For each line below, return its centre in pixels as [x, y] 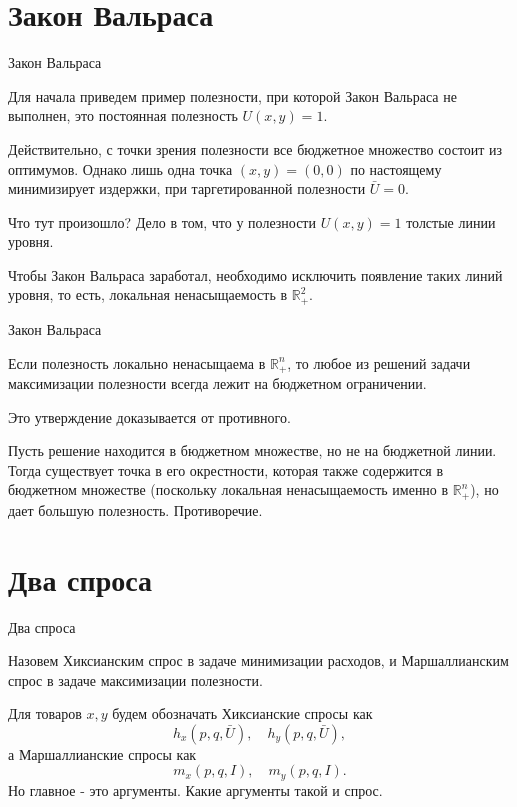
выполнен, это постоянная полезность [123, 115]
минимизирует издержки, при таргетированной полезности [187, 188]
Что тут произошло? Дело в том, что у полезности [162, 221]
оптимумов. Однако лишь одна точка [120, 168]
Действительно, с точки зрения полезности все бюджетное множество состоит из [255, 148]
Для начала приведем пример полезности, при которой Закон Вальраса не [232, 95]
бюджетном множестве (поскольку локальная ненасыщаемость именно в [228, 489]
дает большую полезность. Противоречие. [135, 509]
